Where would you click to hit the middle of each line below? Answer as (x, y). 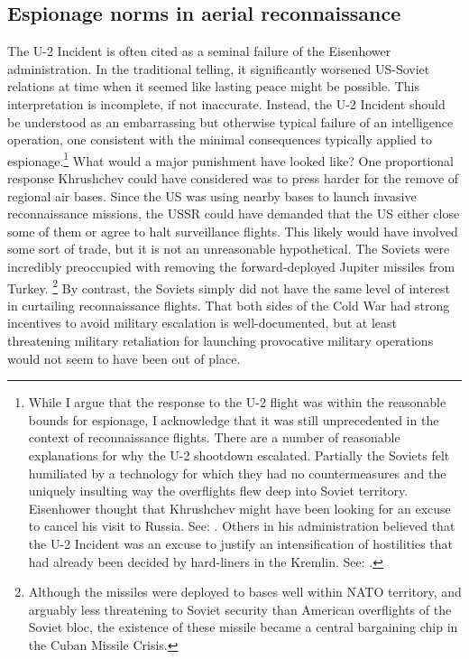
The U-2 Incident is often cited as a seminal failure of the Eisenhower (199, 51)
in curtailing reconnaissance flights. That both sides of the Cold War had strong (229, 305)
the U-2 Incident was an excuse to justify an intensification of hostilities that (241, 543)
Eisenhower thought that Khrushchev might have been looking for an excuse (239, 508)
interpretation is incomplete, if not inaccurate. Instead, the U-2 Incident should (226, 103)
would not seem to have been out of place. (124, 358)
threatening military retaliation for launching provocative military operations (221, 341)
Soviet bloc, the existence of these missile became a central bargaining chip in (243, 627)
